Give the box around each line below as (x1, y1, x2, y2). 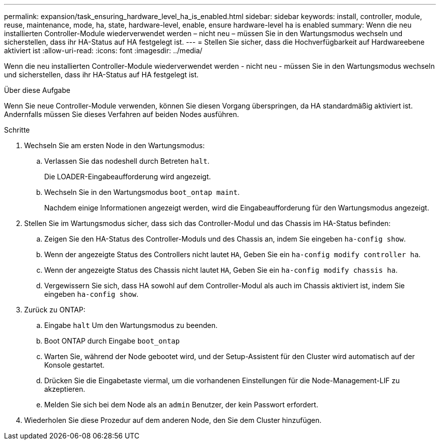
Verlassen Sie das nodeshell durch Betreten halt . (44, 157, 209, 165)
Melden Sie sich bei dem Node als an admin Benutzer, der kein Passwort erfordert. (44, 400, 318, 409)
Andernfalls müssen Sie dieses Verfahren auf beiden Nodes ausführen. (4, 110, 239, 119)
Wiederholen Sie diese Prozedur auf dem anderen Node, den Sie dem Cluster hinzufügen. (24, 416, 322, 424)
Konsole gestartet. (44, 361, 105, 369)
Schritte (4, 126, 30, 134)
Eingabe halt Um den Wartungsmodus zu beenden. (44, 321, 217, 329)
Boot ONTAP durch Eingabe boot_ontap (44, 337, 180, 345)
